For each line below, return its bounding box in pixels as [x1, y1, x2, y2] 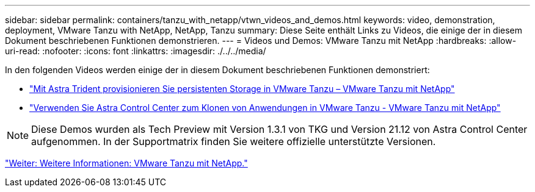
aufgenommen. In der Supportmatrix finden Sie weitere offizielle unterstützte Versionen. [31, 135, 436, 148]
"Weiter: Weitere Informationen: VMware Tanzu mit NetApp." [5, 158, 248, 168]
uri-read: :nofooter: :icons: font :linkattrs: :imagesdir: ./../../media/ [5, 46, 266, 56]
